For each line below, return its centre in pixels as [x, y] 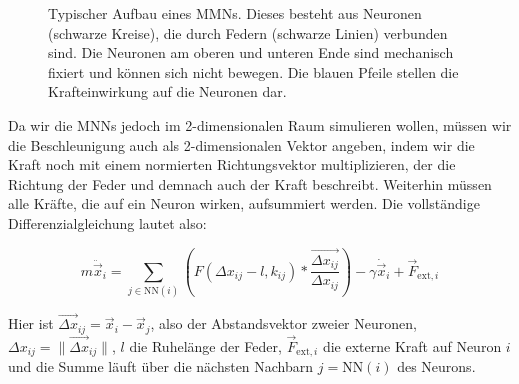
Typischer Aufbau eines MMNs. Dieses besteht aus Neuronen [235, 13]
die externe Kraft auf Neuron [412, 345]
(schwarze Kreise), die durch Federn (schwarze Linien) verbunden [248, 32]
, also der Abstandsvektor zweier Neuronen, [283, 323]
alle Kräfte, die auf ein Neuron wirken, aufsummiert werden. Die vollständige [244, 203]
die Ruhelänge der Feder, [205, 345]
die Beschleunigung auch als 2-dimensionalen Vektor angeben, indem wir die [241, 144]
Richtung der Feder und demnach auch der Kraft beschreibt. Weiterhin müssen [250, 183]
